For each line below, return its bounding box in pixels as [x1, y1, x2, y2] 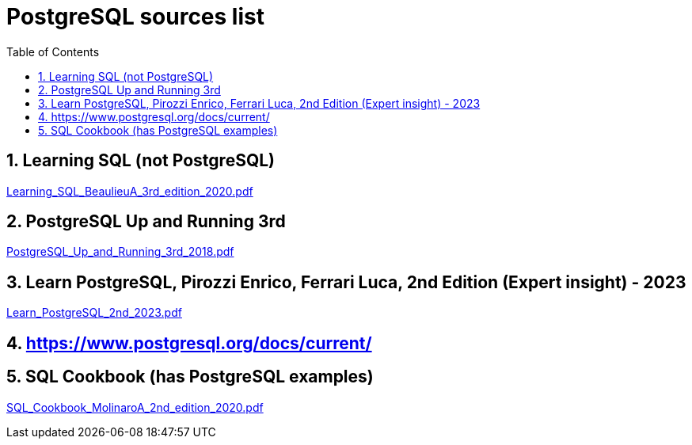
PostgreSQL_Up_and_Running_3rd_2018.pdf [6, 245, 234, 259]
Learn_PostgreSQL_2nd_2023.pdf [6, 306, 182, 320]
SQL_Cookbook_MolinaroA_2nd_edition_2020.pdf [6, 400, 264, 414]
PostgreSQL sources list [6, 3, 264, 30]
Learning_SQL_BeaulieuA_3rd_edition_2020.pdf [6, 184, 253, 198]
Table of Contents [6, 44, 100, 59]
